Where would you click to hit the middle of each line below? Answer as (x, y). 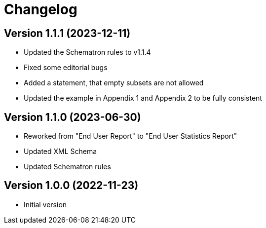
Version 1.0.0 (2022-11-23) (71, 186)
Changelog (41, 9)
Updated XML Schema (60, 152)
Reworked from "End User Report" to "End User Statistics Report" (131, 136)
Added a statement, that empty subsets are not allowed (114, 83)
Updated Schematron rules (67, 167)
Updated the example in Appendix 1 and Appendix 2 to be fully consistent (143, 98)
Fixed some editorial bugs (66, 68)
